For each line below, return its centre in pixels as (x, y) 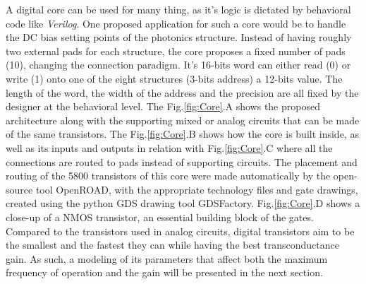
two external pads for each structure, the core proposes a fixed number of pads (176, 51)
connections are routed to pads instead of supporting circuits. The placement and (182, 161)
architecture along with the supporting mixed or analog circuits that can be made (183, 120)
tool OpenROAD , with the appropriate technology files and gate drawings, (197, 189)
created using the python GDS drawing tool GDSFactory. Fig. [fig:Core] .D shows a (183, 203)
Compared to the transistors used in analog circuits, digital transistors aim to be (180, 231)
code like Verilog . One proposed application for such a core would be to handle (176, 23)
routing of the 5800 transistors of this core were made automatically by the (168, 176)
